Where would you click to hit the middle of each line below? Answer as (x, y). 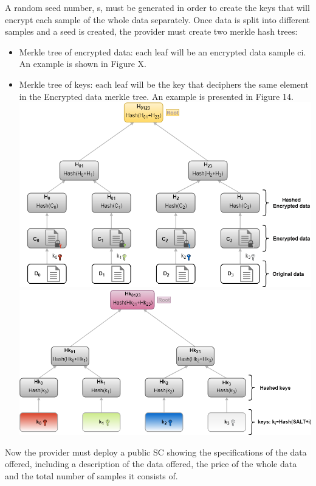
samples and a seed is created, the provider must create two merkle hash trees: (151, 31)
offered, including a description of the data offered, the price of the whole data (151, 464)
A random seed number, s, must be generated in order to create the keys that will (157, 7)
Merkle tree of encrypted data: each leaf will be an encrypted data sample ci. (163, 51)
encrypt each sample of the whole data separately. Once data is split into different (158, 19)
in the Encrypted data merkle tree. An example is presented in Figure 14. (156, 96)
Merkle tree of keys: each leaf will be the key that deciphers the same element (164, 84)
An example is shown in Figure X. (83, 64)
